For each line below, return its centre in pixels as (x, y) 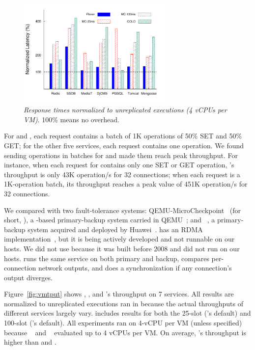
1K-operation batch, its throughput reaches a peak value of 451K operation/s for (126, 184)
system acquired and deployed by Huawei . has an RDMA (115, 229)
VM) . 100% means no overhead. (71, 119)
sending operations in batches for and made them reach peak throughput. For (121, 155)
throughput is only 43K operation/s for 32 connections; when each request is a (122, 174)
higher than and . (30, 342)
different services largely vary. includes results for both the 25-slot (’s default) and (127, 313)
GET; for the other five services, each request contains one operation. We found (124, 145)
